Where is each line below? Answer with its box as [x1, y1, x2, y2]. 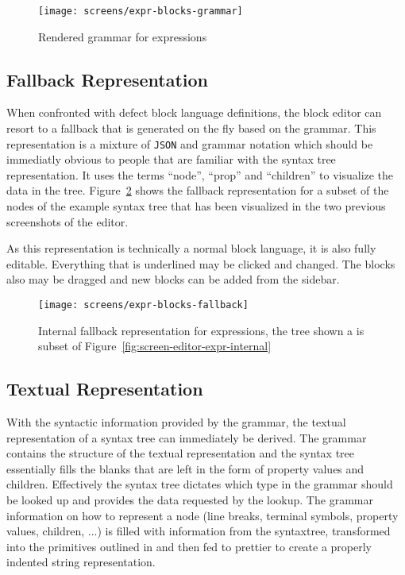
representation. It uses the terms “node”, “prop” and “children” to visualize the [6, 166, 394, 183]
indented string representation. [6, 554, 156, 570]
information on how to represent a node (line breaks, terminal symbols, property [6, 507, 399, 523]
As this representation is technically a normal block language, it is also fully [6, 240, 376, 257]
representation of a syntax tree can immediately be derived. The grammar [6, 429, 367, 446]
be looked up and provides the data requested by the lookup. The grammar [6, 492, 373, 508]
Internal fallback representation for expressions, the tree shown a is [38, 322, 364, 338]
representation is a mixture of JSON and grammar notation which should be [6, 135, 373, 152]
